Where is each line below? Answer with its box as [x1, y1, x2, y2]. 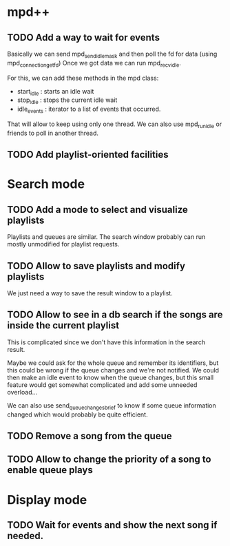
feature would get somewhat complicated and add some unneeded [7, 380, 198, 389]
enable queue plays [7, 464, 93, 476]
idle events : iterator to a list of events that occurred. [17, 105, 161, 114]
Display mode [7, 492, 87, 507]
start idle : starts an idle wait [17, 87, 94, 97]
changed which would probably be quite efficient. [7, 410, 148, 419]
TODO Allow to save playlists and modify [7, 260, 186, 272]
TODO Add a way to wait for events [7, 32, 160, 43]
